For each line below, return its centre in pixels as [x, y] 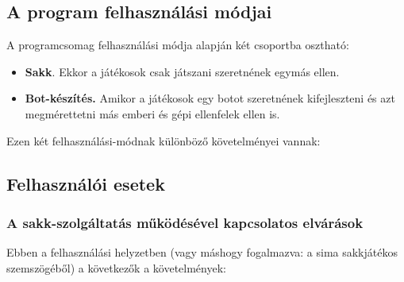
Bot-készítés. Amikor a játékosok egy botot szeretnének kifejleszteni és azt [210, 98]
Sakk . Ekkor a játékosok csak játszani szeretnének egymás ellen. [182, 71]
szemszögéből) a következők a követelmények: [116, 267]
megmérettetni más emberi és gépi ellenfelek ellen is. [152, 113]
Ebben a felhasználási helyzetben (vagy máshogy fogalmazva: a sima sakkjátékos [202, 252]
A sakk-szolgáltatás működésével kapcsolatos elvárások [185, 222]
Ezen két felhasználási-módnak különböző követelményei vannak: [164, 140]
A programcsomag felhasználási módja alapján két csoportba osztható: [178, 45]
